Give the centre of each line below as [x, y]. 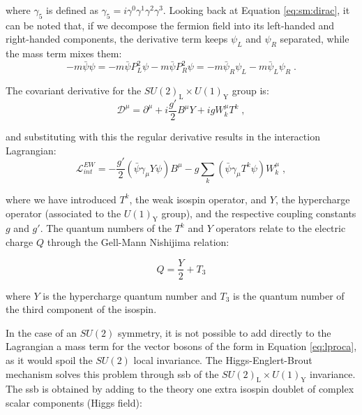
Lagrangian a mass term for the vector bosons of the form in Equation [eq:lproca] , [181, 346]
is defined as [72, 10]
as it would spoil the [49, 359]
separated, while [315, 39]
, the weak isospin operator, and [198, 199]
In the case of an [41, 332]
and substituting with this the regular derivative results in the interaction [163, 136]
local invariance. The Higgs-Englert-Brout [223, 359]
